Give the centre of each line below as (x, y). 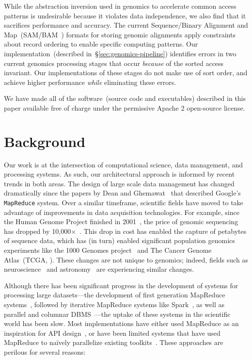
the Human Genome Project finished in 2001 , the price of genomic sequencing (121, 221)
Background (45, 141)
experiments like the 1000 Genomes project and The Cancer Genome (108, 250)
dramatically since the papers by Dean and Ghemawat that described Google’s (122, 193)
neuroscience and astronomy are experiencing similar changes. (99, 269)
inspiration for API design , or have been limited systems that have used (112, 333)
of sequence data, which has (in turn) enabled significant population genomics (119, 240)
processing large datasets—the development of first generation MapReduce (115, 295)
